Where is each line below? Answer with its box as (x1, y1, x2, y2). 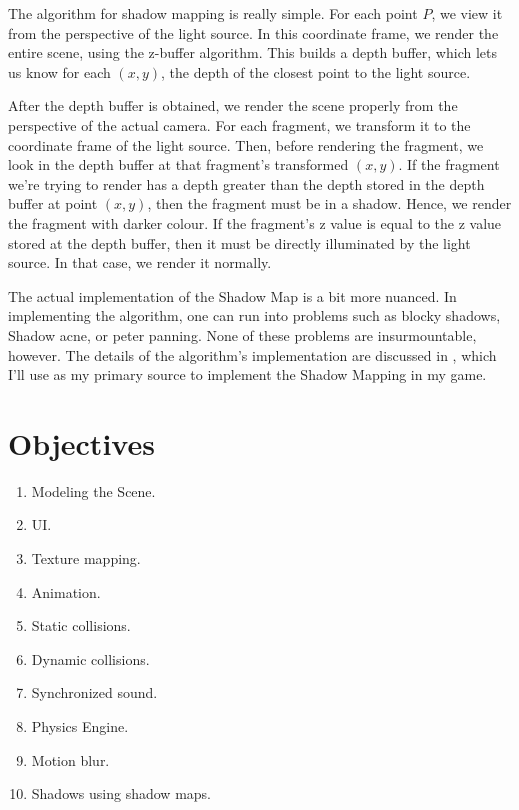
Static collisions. (31, 615, 131, 636)
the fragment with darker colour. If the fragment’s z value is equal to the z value (8, 212, 502, 233)
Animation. (31, 581, 101, 602)
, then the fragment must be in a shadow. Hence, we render (147, 193, 512, 214)
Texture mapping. (31, 548, 141, 568)
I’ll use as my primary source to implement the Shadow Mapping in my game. (8, 364, 487, 385)
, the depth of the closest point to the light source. (161, 61, 471, 82)
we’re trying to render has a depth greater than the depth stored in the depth (8, 173, 485, 194)
